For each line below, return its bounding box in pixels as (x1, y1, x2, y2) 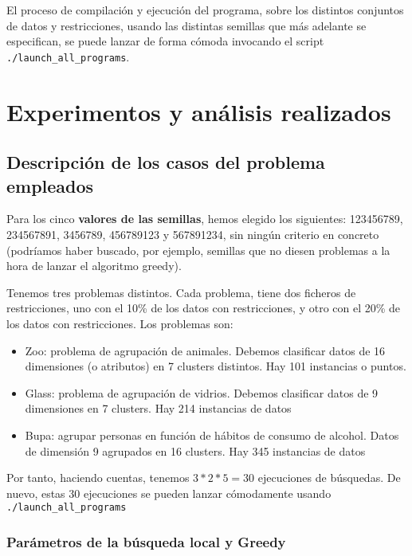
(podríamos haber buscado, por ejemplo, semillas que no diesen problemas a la (6, 241, 390, 258)
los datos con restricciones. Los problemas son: (6, 315, 233, 331)
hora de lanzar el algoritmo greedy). (6, 257, 182, 274)
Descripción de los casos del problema (6, 150, 325, 174)
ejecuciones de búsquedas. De (257, 469, 401, 486)
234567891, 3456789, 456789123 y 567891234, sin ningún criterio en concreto (6, 226, 379, 242)
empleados (6, 173, 94, 198)
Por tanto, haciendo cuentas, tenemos (6, 469, 190, 486)
